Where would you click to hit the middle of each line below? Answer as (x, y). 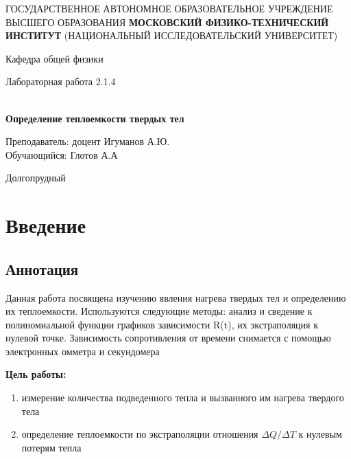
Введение (46, 225)
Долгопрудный (36, 178)
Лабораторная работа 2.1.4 (61, 81)
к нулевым (320, 434)
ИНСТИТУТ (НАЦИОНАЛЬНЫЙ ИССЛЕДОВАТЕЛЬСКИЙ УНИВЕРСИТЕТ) (172, 35)
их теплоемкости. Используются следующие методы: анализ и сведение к (159, 311)
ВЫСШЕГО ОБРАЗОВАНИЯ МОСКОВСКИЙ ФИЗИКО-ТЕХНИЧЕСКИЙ (167, 22)
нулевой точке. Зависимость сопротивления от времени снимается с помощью (168, 338)
